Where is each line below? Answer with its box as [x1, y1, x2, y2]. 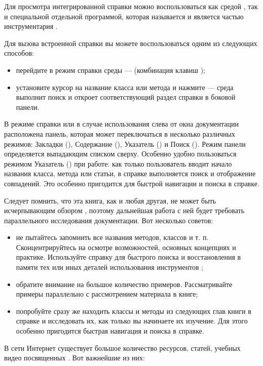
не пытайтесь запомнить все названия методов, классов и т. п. [16, 232, 209, 242]
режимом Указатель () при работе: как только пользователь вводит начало [4, 158, 232, 169]
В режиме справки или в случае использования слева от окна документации [4, 118, 239, 129]
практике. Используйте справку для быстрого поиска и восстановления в [16, 252, 241, 262]
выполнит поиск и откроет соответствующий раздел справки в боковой [16, 92, 236, 102]
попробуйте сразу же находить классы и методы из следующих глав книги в [16, 305, 251, 316]
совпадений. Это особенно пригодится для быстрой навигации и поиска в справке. [4, 178, 259, 188]
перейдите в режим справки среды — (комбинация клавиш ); [16, 64, 205, 75]
